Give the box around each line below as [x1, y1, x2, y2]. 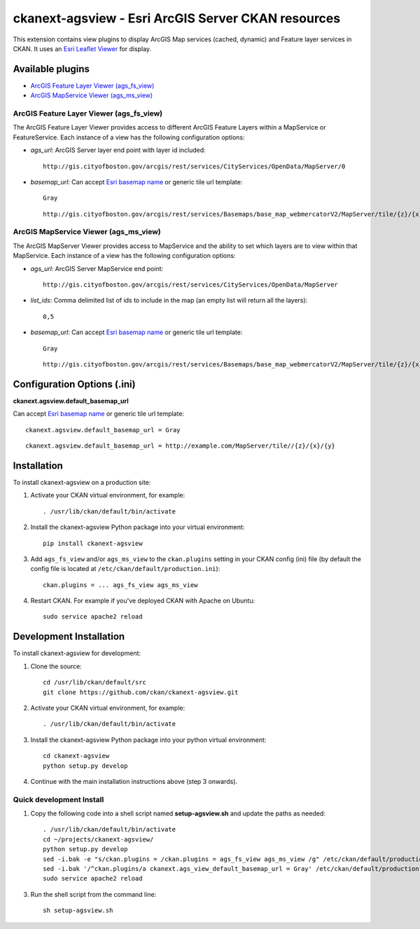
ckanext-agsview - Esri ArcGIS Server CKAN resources [13, 11, 341, 26]
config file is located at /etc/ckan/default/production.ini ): [30, 565, 220, 573]
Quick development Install [13, 794, 104, 804]
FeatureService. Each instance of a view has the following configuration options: [13, 133, 245, 142]
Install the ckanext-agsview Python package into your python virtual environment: [30, 736, 267, 744]
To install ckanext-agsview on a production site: [13, 478, 151, 486]
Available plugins [13, 63, 90, 75]
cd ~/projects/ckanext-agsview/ [43, 835, 154, 844]
